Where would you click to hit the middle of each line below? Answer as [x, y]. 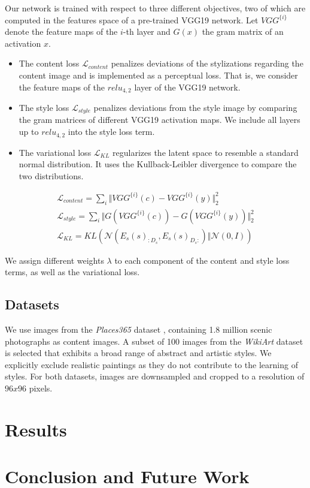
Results [36, 429]
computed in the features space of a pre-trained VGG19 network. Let [132, 19]
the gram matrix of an [243, 31]
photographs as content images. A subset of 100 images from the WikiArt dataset [154, 341]
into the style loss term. [111, 132]
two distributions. [51, 175]
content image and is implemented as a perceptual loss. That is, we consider [158, 75]
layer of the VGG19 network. [187, 87]
